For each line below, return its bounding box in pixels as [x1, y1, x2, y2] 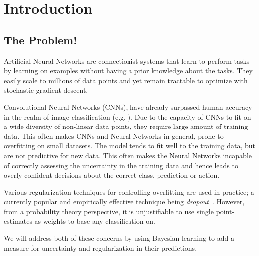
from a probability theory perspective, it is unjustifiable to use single [4, 206, 214, 216]
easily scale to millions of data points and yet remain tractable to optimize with [4, 75, 248, 85]
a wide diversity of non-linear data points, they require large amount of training [4, 121, 248, 131]
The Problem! [4, 32, 77, 47]
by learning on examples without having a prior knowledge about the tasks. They [4, 65, 253, 76]
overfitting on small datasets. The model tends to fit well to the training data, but [4, 140, 255, 151]
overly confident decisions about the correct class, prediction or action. [4, 170, 220, 180]
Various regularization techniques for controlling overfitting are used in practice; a [4, 186, 254, 197]
